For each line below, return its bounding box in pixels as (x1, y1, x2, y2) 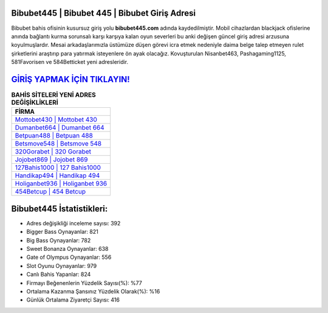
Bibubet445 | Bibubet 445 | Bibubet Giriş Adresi (11, 8, 196, 18)
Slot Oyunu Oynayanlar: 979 (26, 262, 97, 269)
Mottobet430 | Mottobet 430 (15, 116, 97, 124)
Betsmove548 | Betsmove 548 (15, 139, 102, 148)
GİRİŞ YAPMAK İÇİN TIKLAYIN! (11, 74, 130, 85)
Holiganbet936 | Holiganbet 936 (15, 180, 108, 188)
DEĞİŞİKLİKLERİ (11, 98, 59, 107)
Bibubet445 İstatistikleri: (11, 203, 108, 214)
